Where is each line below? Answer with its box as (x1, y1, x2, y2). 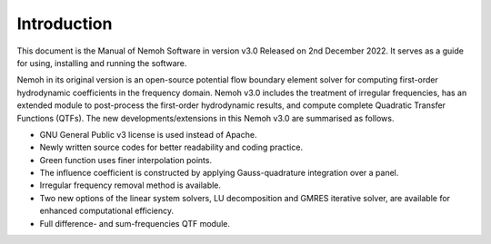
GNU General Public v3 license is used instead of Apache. (39, 129, 257, 140)
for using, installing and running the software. (16, 57, 187, 68)
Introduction (16, 14, 113, 34)
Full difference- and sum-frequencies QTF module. (39, 218, 231, 229)
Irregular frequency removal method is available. (39, 180, 222, 190)
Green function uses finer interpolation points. (39, 154, 213, 165)
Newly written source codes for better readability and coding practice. (39, 142, 304, 153)
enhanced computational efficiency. (39, 205, 175, 217)
